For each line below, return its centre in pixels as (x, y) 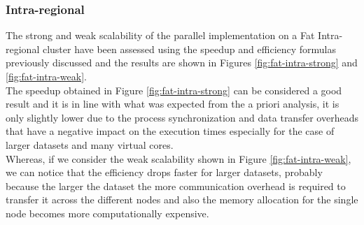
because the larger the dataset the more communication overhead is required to (176, 186)
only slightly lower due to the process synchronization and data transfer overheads (182, 117)
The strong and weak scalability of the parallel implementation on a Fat (160, 35)
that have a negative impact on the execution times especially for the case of (170, 131)
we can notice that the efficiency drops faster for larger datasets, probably (164, 172)
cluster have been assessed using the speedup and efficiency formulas (189, 49)
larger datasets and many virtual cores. (90, 144)
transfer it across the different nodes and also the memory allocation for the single (182, 199)
